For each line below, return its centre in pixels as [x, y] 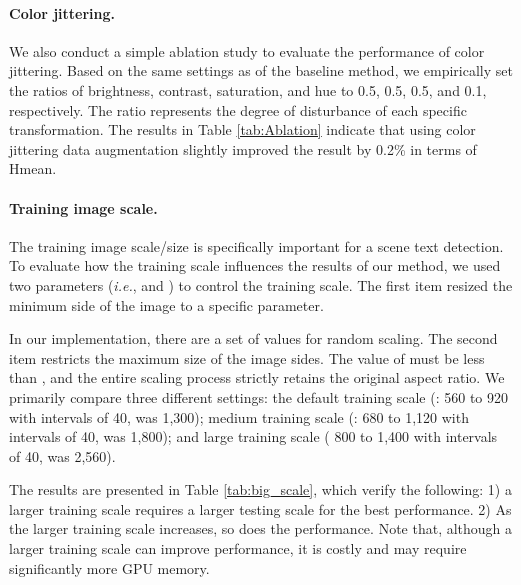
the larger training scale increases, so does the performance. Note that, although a [261, 528]
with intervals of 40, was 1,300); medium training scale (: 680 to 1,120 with [239, 416]
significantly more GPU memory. [109, 567]
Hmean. [33, 168]
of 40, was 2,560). [62, 455]
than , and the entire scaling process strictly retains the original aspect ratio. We [257, 377]
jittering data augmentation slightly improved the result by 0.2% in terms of [243, 148]
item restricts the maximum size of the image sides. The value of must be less [247, 357]
